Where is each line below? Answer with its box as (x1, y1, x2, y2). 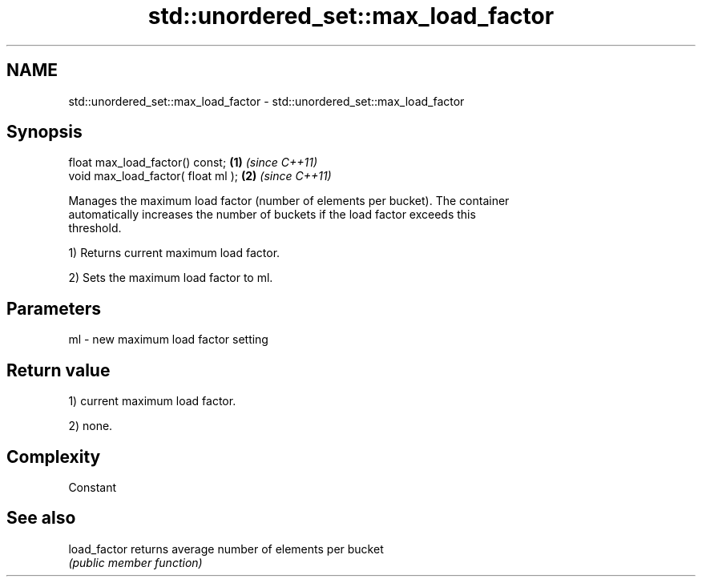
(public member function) (68, 555, 203, 569)
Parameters (6, 298, 101, 319)
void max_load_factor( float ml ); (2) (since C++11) (68, 169, 332, 183)
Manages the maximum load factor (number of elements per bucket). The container (68, 194, 510, 208)
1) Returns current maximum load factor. (68, 246, 280, 260)
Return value (6, 360, 111, 380)
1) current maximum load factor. (68, 394, 236, 408)
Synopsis (6, 122, 83, 143)
